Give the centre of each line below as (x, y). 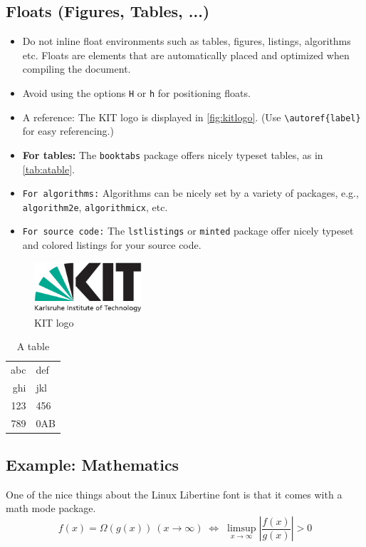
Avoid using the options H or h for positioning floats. (136, 92)
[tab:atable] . (48, 169)
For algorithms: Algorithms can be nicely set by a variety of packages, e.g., (190, 193)
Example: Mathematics (93, 465)
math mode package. (51, 508)
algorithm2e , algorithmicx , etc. (95, 206)
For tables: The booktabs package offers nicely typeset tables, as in (173, 154)
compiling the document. (77, 69)
